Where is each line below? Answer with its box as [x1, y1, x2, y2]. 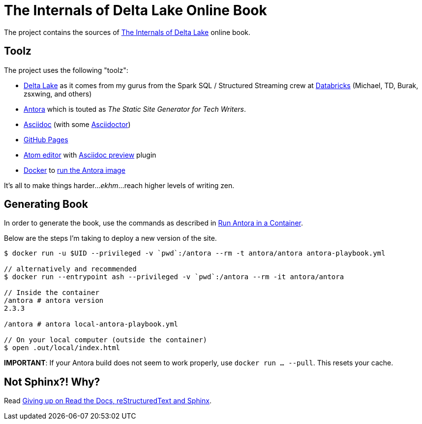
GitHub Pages [24, 135, 68, 144]
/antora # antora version [4, 296, 104, 305]
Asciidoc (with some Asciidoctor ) [24, 120, 131, 129]
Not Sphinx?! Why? [4, 375, 100, 388]
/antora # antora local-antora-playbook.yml [4, 320, 179, 328]
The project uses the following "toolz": [4, 65, 128, 74]
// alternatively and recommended [4, 265, 137, 273]
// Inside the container [4, 289, 99, 297]
